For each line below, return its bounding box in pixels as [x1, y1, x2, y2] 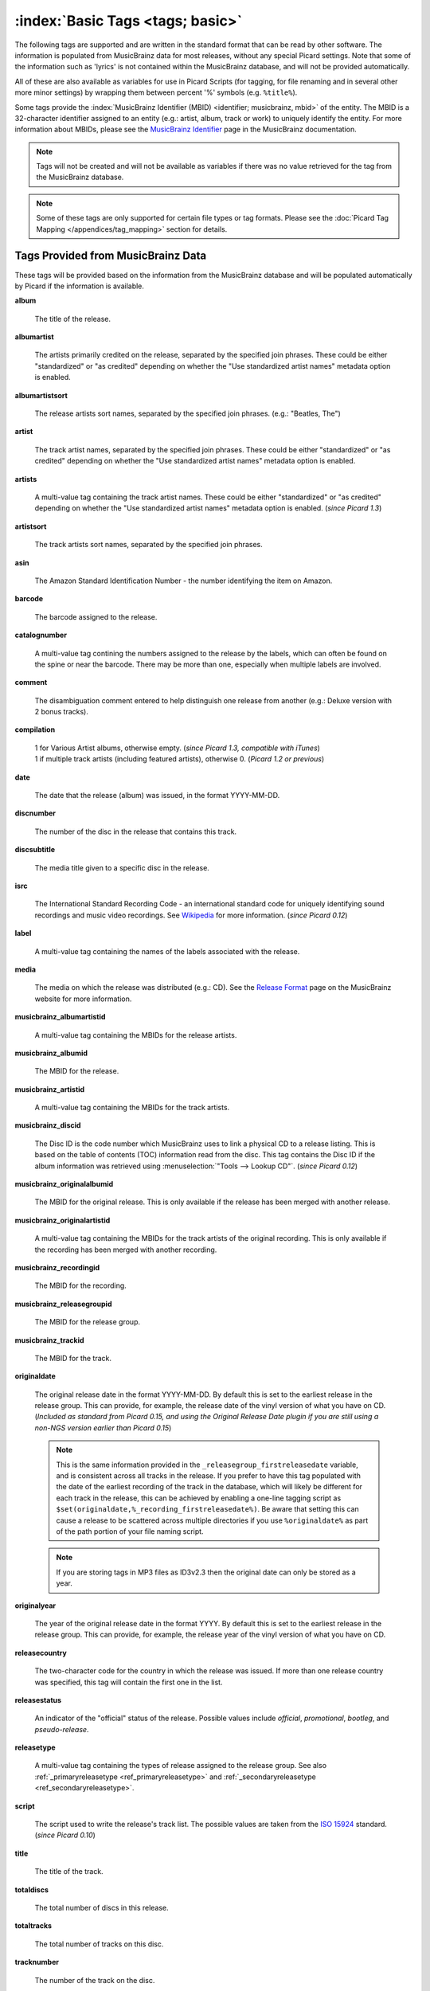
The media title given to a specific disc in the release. [34, 863, 210, 872]
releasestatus [14, 1695, 62, 1704]
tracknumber [14, 1958, 60, 1967]
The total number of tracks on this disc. [34, 1939, 164, 1949]
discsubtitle [14, 845, 56, 855]
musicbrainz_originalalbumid [14, 1179, 114, 1189]
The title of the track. [34, 1867, 104, 1876]
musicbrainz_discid [14, 1121, 81, 1130]
